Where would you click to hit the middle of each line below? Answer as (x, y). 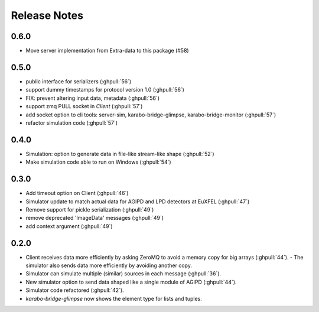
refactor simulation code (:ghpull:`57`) (72, 123)
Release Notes (47, 15)
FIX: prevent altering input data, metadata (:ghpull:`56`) (92, 98)
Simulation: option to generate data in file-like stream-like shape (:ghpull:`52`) (120, 154)
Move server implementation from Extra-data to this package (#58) (107, 51)
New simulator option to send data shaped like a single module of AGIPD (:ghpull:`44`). (131, 282)
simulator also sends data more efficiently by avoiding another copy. (109, 265)
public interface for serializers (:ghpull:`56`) (79, 81)
